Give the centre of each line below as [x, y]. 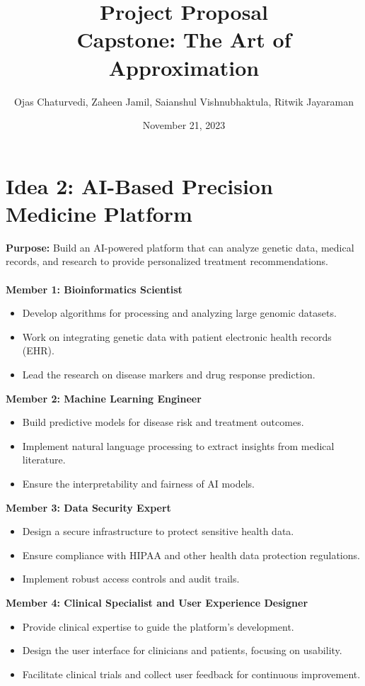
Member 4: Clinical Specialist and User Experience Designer [157, 602]
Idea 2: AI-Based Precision [139, 185]
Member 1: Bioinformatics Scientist [94, 289]
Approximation [184, 67]
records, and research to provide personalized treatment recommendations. [167, 261]
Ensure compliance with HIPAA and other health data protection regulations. [191, 555]
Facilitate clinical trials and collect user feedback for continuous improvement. [191, 674]
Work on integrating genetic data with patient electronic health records [177, 336]
